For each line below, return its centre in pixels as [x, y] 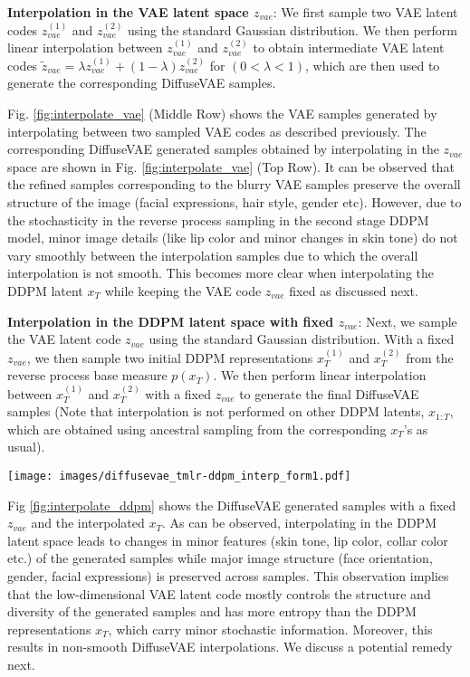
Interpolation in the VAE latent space [128, 12]
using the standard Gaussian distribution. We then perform [293, 29]
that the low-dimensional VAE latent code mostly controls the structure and [219, 593]
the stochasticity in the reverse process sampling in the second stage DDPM [218, 219]
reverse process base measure [87, 375]
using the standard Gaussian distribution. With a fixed [302, 339]
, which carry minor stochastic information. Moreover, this [270, 629]
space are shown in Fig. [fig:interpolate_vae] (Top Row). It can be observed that [231, 166]
